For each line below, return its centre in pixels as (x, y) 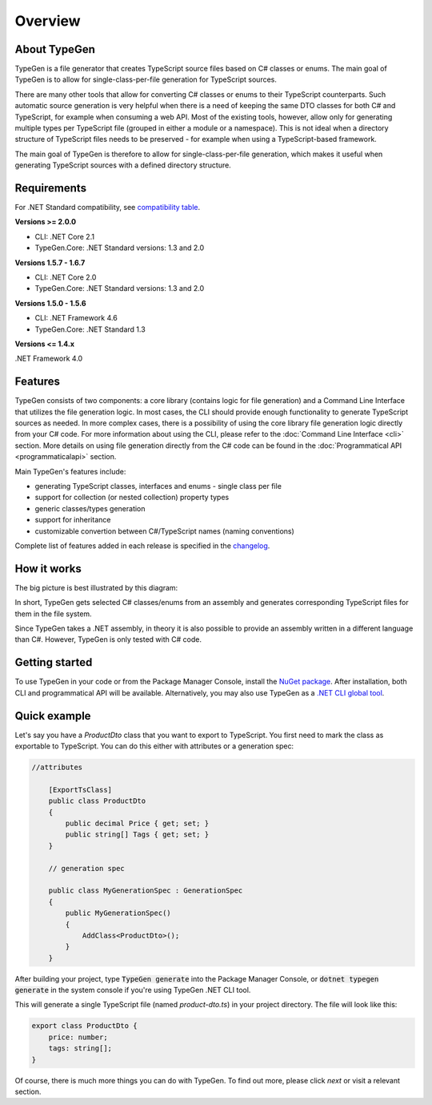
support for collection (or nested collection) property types (132, 498)
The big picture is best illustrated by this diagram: (96, 587)
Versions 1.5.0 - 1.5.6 (50, 303)
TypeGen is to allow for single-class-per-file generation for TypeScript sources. (146, 79)
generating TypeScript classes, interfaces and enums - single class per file (158, 486)
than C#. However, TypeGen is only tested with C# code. (108, 639)
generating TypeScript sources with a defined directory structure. (123, 165)
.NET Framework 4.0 (49, 359)
